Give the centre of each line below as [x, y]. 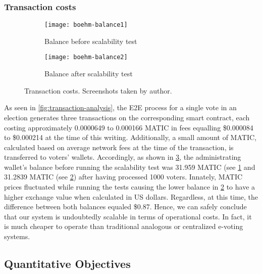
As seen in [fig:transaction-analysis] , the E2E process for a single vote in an [120, 107]
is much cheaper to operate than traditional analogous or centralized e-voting [124, 226]
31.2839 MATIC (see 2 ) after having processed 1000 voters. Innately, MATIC [123, 177]
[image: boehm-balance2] [86, 57]
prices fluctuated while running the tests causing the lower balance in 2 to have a [130, 187]
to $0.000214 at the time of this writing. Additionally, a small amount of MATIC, [130, 137]
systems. [17, 236]
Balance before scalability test [91, 41]
